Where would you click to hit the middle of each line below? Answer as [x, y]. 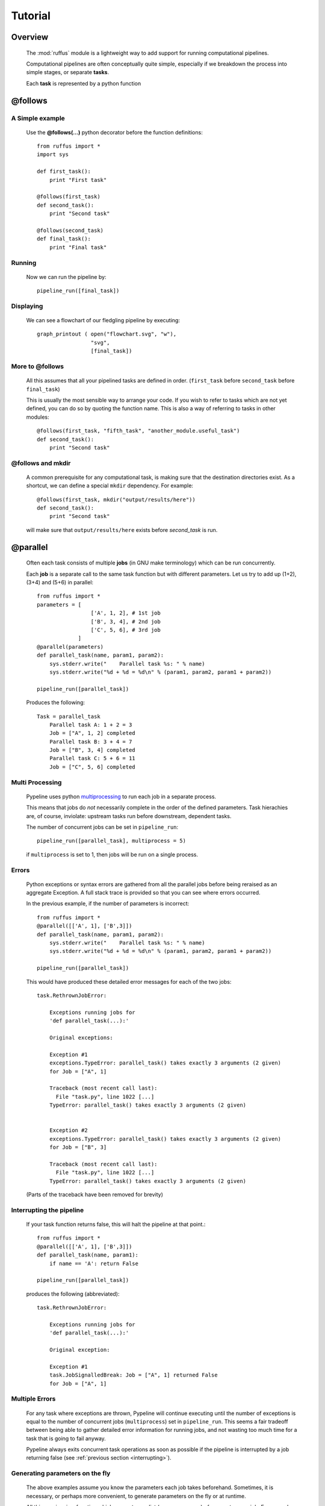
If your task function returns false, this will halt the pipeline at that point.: [116, 1224]
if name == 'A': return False [94, 1263]
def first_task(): [64, 171]
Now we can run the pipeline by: [66, 277]
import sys [53, 155]
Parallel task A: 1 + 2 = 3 [91, 725]
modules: [38, 417]
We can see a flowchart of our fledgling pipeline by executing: [103, 320]
